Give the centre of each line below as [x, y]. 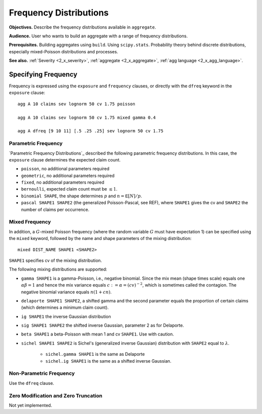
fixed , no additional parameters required [63, 182]
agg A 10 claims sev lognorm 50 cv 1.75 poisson [76, 104]
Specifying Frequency [43, 74]
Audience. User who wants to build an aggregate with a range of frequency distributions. [98, 36]
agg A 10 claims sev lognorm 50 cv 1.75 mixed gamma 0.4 [87, 117]
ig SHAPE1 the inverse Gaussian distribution [66, 316]
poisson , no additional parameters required [65, 169]
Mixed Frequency [30, 222]
